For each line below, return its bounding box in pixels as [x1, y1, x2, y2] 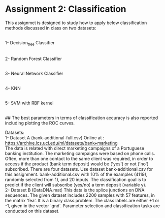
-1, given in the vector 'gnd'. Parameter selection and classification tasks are [5, 203, 160, 209]
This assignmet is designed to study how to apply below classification [5, 20, 147, 26]
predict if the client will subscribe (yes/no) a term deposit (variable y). [5, 182, 147, 187]
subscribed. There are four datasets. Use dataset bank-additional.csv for [5, 166, 153, 172]
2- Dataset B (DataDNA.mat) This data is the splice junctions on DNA [5, 187, 145, 193]
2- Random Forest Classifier [5, 56, 63, 62]
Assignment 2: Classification [5, 3, 127, 15]
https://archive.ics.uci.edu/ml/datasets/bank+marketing [5, 140, 118, 146]
